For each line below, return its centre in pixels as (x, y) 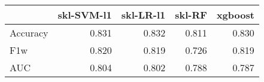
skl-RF (191, 15)
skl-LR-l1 (143, 15)
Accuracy (29, 33)
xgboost (235, 15)
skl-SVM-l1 (85, 15)
